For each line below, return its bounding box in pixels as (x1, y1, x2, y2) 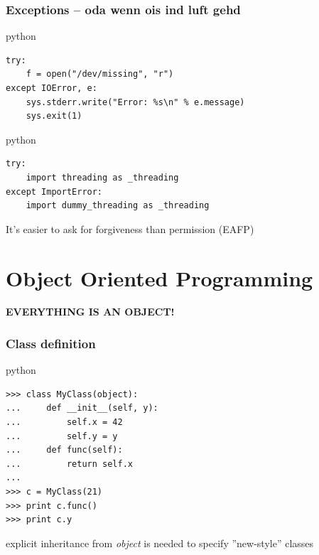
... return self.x (6, 458, 133, 469)
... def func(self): (6, 445, 123, 456)
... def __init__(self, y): (6, 403, 158, 414)
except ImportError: (6, 186, 103, 197)
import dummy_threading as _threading (26, 200, 210, 211)
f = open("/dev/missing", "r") (26, 69, 174, 80)
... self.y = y (6, 431, 118, 441)
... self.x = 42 (6, 417, 123, 428)
